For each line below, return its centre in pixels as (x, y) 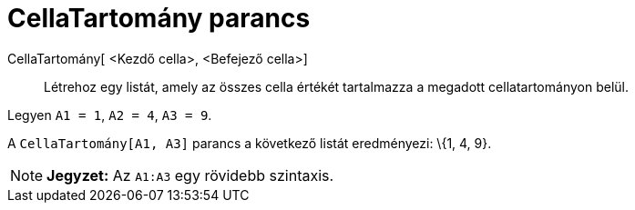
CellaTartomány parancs (159, 18)
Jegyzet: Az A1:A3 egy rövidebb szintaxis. (190, 175)
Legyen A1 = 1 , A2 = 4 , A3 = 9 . (110, 115)
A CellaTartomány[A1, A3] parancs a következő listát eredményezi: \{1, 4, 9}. (250, 143)
